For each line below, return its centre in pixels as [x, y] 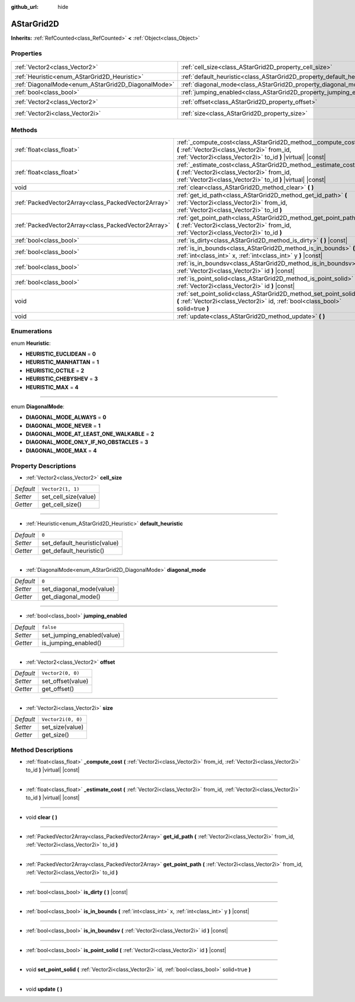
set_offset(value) [65, 681]
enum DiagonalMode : [38, 406]
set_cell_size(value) [69, 497]
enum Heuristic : [31, 343]
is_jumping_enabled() [72, 643]
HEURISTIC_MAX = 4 [52, 387]
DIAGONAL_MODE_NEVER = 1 [63, 425]
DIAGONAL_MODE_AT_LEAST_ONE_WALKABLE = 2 [90, 434]
